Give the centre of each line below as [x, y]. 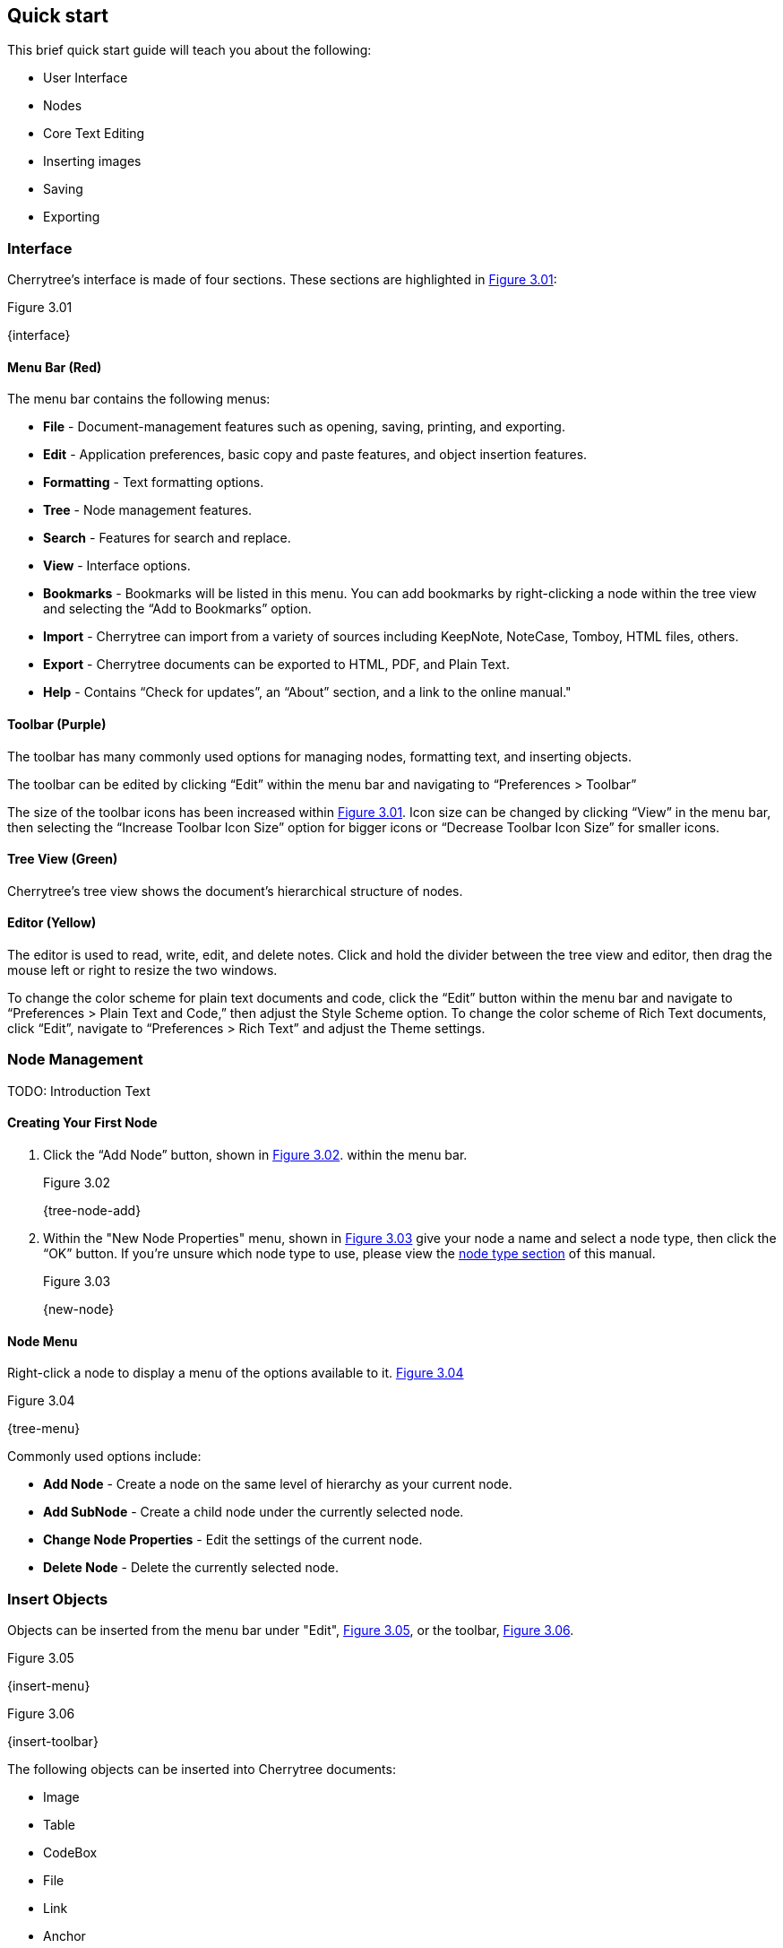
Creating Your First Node [82, 1123]
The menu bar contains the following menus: [139, 399]
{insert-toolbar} [53, 1741]
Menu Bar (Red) [55, 367]
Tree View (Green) [63, 859]
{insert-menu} [49, 1685]
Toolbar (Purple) [57, 724]
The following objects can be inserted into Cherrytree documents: [202, 1769]
